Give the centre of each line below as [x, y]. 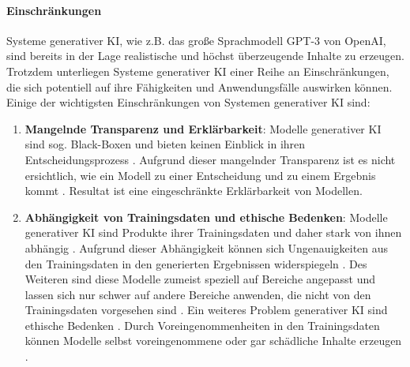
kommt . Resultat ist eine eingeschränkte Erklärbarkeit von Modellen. [194, 191]
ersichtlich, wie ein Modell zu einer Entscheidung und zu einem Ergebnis [200, 175]
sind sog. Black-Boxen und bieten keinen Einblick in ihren [165, 144]
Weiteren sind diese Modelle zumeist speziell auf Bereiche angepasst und [200, 279]
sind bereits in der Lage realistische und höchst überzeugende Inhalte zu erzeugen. [205, 56]
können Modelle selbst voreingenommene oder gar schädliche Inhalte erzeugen [213, 341]
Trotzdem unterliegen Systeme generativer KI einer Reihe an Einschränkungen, [198, 71]
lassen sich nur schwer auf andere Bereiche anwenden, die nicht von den [198, 294]
